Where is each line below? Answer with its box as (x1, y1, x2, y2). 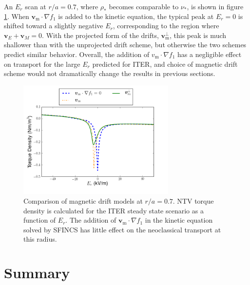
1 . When (4, 11, 29, 21)
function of (23, 215, 56, 225)
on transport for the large (4, 58, 80, 69)
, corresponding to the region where (113, 20, 219, 31)
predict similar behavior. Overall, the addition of (4, 49, 150, 59)
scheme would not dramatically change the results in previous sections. (4, 68, 215, 78)
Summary (4, 263, 70, 283)
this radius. (23, 234, 57, 244)
